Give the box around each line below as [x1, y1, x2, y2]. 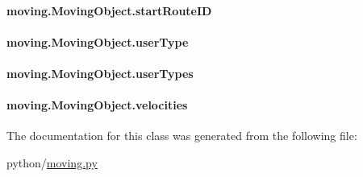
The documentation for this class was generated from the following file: [6, 127, 357, 144]
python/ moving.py [6, 154, 98, 171]
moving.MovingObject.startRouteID [6, 2, 212, 19]
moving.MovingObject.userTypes [6, 64, 194, 81]
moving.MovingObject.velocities [6, 97, 188, 113]
